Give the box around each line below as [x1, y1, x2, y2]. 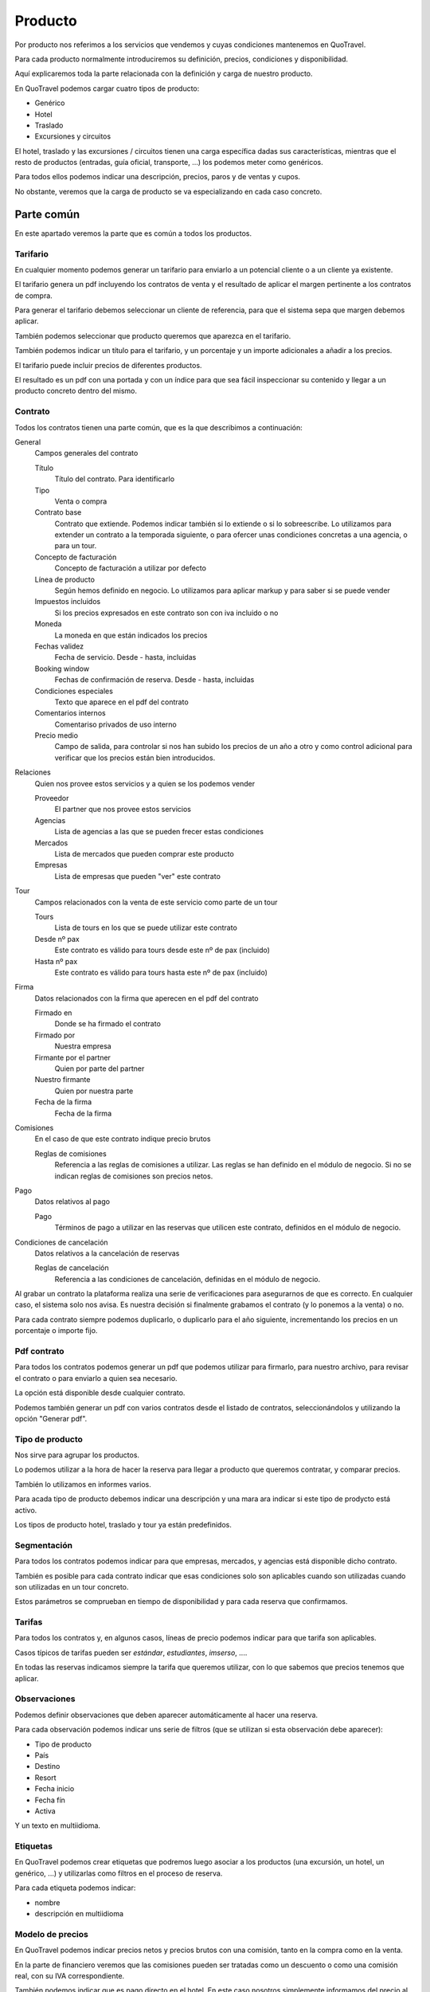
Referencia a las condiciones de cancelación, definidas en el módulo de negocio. [54, 1274, 321, 1284]
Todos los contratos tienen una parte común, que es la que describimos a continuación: [14, 422, 303, 432]
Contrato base [34, 508, 82, 517]
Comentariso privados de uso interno [54, 720, 177, 729]
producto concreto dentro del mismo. [14, 386, 138, 396]
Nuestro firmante [34, 1075, 91, 1084]
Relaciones [14, 767, 51, 777]
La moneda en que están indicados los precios [54, 630, 208, 640]
